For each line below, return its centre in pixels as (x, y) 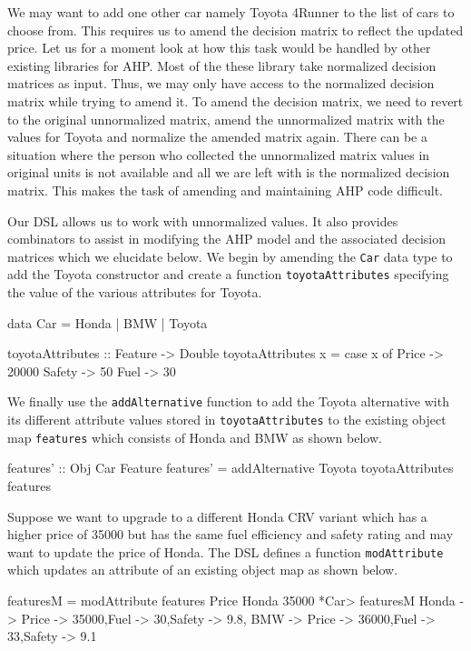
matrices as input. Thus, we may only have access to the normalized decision (221, 83)
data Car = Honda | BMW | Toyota (108, 322)
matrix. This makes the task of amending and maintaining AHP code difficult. (225, 190)
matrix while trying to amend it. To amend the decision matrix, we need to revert (235, 100)
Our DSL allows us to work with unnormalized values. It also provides (203, 220)
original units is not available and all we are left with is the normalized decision (229, 172)
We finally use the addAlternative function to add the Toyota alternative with (228, 401)
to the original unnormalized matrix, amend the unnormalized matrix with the (226, 119)
